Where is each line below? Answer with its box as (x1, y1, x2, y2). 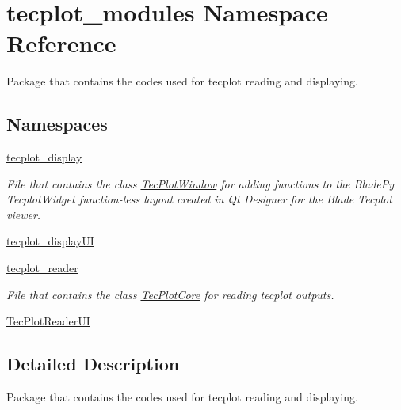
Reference (6, 27, 116, 59)
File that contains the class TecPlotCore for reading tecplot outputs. (6, 286, 334, 302)
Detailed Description (6, 351, 180, 376)
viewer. (6, 206, 41, 222)
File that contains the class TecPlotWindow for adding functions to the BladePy (6, 175, 395, 192)
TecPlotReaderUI (6, 313, 90, 329)
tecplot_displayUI (6, 233, 94, 249)
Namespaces (6, 112, 108, 136)
